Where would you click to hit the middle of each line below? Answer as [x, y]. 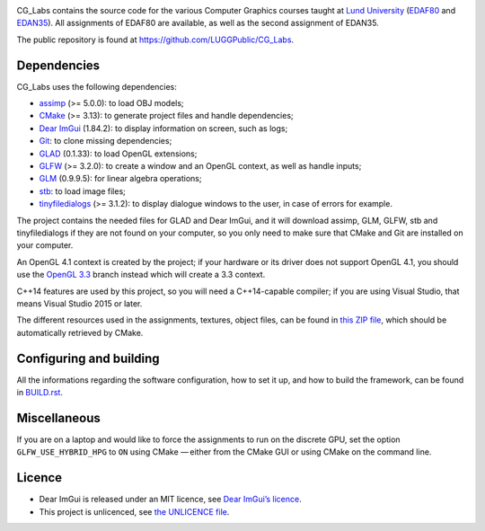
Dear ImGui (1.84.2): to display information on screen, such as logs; [163, 128]
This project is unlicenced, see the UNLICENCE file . [134, 511]
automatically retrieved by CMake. [80, 332]
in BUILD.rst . [40, 393]
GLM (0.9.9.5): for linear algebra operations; [120, 179]
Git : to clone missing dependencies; [106, 141]
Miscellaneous [58, 418]
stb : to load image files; [82, 191]
